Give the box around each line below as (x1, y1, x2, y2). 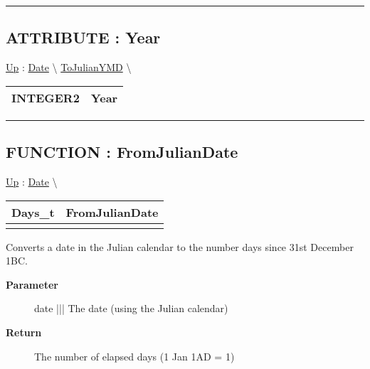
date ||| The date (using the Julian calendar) (34, 301, 228, 316)
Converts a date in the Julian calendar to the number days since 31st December (6, 239, 354, 254)
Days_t (11, 203, 55, 220)
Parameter (6, 277, 58, 292)
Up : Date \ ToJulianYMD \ (6, 60, 132, 75)
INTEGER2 (11, 89, 80, 106)
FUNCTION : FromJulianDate (6, 141, 238, 163)
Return (6, 324, 42, 339)
